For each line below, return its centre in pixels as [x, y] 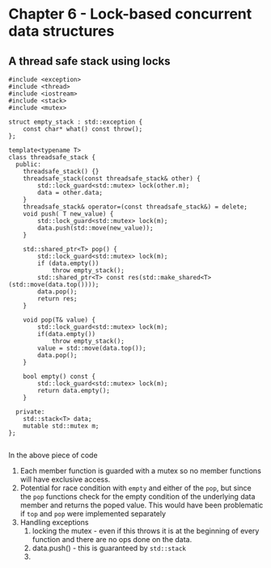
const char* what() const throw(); [83, 129]
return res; [58, 299]
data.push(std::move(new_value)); [95, 228]
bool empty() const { [59, 377]
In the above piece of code [53, 455]
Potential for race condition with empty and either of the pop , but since [136, 488]
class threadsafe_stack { [52, 158]
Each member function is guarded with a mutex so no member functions [140, 471]
